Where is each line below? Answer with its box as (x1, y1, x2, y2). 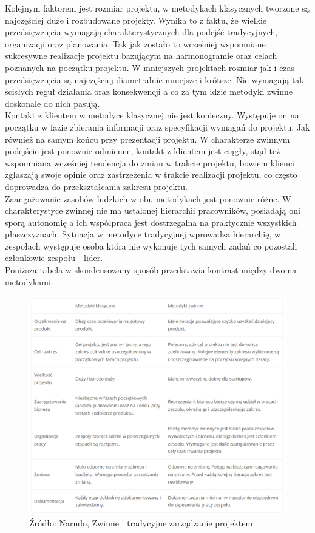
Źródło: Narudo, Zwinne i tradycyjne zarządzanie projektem (29, 517, 253, 529)
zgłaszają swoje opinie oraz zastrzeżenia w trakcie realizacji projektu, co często (5, 168, 297, 181)
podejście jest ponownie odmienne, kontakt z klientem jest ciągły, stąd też (5, 144, 280, 157)
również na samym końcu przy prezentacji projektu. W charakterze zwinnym (5, 132, 290, 145)
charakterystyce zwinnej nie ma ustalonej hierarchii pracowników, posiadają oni (5, 204, 300, 217)
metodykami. (5, 275, 53, 288)
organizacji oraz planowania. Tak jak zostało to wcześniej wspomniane (5, 37, 266, 50)
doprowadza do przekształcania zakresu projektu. (5, 180, 188, 192)
